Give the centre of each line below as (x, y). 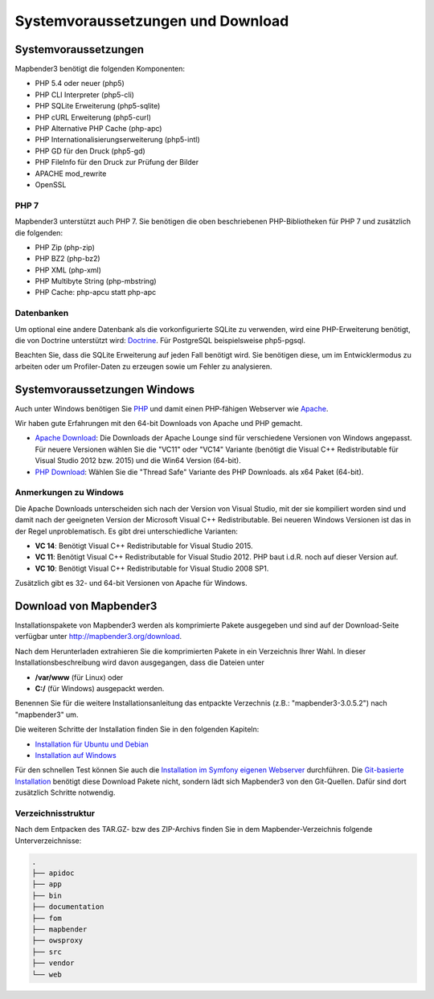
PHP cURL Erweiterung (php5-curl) (93, 117)
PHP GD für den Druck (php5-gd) (90, 151)
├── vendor (53, 963)
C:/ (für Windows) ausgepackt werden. (100, 688)
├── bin (47, 895)
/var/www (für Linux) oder (79, 677)
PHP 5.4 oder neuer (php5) (80, 84)
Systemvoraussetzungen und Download (152, 21)
